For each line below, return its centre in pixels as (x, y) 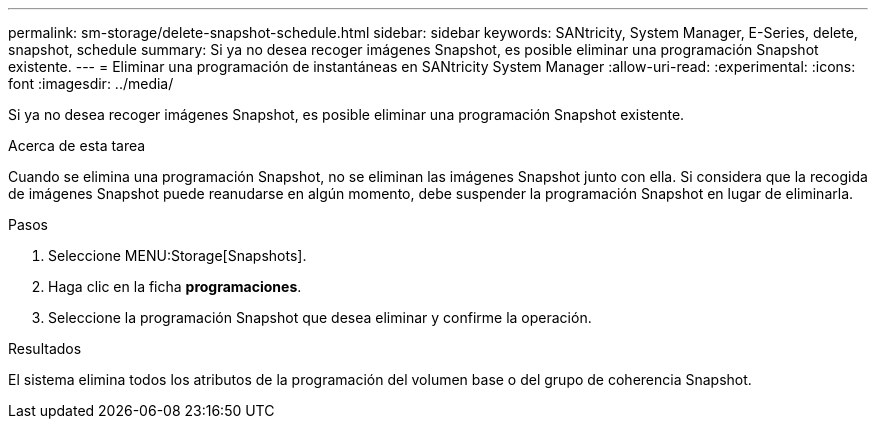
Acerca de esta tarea (77, 145)
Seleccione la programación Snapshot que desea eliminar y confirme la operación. (320, 317)
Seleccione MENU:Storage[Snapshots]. (177, 255)
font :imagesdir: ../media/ (91, 83)
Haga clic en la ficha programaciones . (175, 286)
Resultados (45, 348)
